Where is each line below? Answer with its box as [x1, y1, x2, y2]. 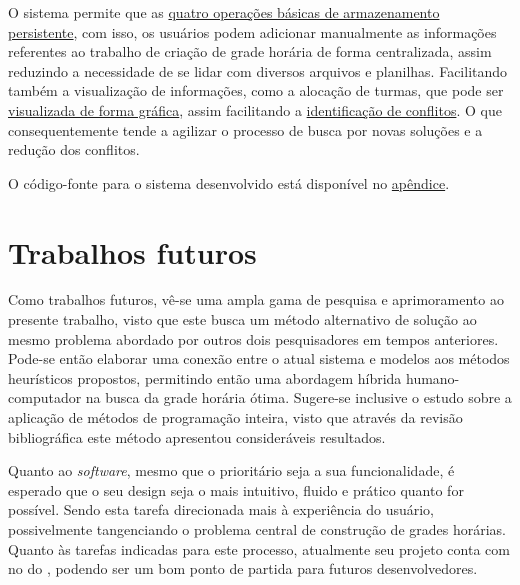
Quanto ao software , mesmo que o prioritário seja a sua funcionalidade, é [8, 460, 455, 481]
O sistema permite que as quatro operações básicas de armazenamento [8, 2, 440, 22]
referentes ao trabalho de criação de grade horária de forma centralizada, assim [8, 41, 492, 62]
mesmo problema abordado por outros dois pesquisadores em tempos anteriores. [8, 328, 499, 349]
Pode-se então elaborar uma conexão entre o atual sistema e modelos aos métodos [8, 348, 510, 369]
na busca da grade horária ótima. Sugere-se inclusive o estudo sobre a [85, 387, 512, 408]
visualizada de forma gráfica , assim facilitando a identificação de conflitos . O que [8, 99, 502, 120]
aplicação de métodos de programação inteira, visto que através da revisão [8, 407, 463, 428]
